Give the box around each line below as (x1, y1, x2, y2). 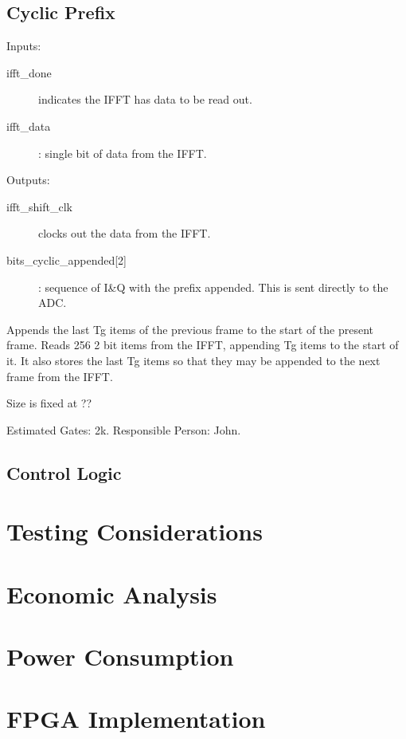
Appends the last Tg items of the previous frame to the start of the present (6, 320, 374, 337)
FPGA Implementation (6, 702, 266, 735)
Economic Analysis (6, 577, 217, 610)
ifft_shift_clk (6, 198, 72, 214)
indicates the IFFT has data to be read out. (38, 91, 252, 108)
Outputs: (6, 171, 50, 188)
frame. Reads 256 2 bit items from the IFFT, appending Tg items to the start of (6, 336, 399, 353)
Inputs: (6, 37, 41, 54)
